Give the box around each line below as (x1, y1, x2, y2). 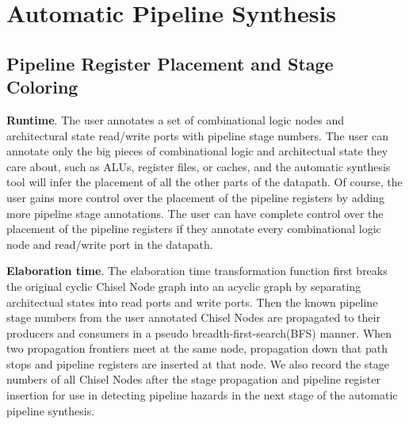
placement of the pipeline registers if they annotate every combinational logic (6, 220, 381, 237)
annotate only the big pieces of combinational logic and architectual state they (6, 143, 388, 159)
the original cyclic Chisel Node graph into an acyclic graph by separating (6, 277, 361, 294)
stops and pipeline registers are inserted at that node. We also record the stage (6, 355, 389, 372)
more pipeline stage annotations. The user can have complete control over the (6, 204, 384, 221)
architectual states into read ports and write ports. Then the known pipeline (6, 293, 378, 310)
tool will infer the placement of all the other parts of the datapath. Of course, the (6, 174, 403, 190)
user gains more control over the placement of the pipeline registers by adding (6, 189, 384, 205)
